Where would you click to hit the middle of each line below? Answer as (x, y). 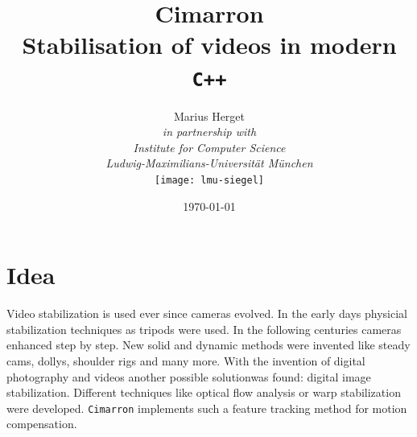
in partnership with (209, 132)
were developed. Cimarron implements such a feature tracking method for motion (207, 408)
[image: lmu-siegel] (209, 180)
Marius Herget (209, 115)
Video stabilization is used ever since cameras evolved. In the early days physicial (207, 313)
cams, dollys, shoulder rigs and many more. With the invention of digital (186, 360)
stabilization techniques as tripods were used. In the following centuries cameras (204, 329)
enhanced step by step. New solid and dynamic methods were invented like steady (208, 345)
